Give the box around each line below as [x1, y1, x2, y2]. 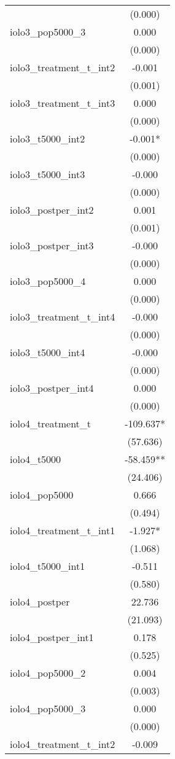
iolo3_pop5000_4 [10, 274, 86, 288]
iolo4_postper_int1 [10, 630, 94, 644]
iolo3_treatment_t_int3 [10, 96, 115, 110]
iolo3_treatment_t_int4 [10, 309, 115, 324]
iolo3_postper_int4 [10, 381, 94, 395]
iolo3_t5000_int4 [10, 345, 85, 359]
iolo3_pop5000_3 [10, 25, 86, 39]
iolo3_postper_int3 [10, 238, 94, 252]
